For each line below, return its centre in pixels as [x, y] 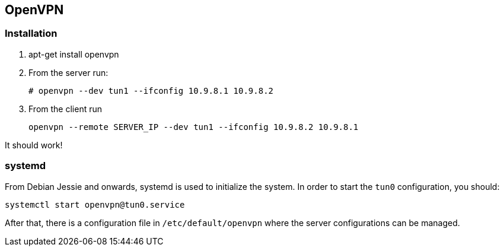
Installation [31, 34]
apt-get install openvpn [74, 54]
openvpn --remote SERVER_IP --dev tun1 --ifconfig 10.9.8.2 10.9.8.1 [194, 127]
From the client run [65, 109]
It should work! [34, 145]
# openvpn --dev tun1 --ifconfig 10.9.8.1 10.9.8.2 [151, 90]
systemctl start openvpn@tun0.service [95, 204]
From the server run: [68, 72]
